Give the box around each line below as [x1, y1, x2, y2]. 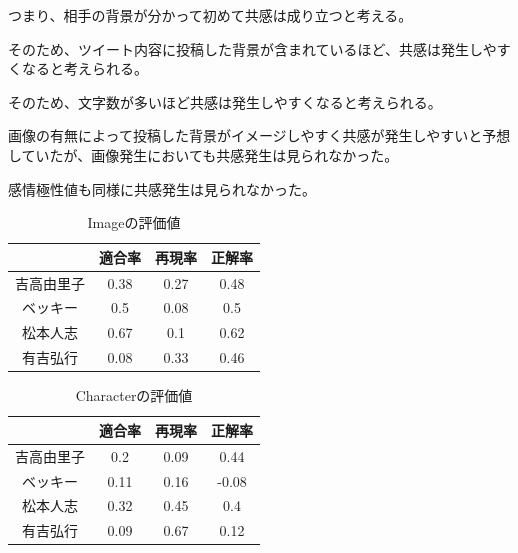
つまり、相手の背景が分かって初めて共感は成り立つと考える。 [8, 5, 413, 25]
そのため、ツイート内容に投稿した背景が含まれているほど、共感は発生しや [8, 38, 497, 59]
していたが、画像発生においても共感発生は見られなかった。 [8, 144, 399, 165]
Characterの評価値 [75, 385, 193, 406]
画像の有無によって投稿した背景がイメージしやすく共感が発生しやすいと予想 [8, 125, 511, 146]
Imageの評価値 [87, 212, 181, 233]
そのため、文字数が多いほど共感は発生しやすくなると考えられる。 [8, 91, 442, 112]
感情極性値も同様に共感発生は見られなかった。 [8, 178, 316, 199]
